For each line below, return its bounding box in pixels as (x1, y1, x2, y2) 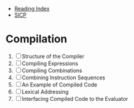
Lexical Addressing (21, 88, 69, 95)
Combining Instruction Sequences (21, 74, 105, 81)
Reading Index (14, 5, 50, 12)
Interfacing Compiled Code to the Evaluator (21, 95, 129, 102)
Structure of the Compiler (21, 53, 85, 60)
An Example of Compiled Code (21, 81, 98, 88)
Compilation (5, 32, 67, 46)
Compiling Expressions (21, 60, 79, 67)
